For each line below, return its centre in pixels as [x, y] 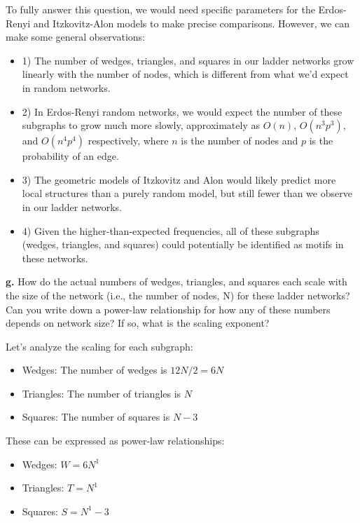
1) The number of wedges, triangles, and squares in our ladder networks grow [188, 60]
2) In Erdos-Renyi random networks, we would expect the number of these [182, 111]
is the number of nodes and [240, 141]
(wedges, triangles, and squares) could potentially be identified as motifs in [183, 244]
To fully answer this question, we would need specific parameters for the [160, 9]
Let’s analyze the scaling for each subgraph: [99, 346]
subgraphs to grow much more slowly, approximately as [141, 125]
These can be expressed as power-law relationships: [115, 441]
